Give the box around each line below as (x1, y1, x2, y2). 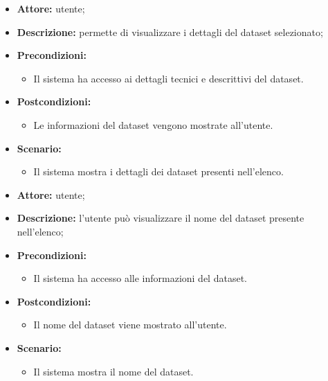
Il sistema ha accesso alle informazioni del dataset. (33, 271, 247, 285)
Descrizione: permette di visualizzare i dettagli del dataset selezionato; (17, 24, 323, 39)
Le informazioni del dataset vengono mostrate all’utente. (33, 117, 273, 132)
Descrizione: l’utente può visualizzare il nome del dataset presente (17, 211, 304, 225)
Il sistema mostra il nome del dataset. (33, 364, 194, 378)
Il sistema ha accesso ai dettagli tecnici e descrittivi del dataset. (33, 71, 304, 85)
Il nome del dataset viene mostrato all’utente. (33, 317, 227, 332)
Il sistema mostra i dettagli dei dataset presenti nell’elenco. (33, 164, 284, 179)
